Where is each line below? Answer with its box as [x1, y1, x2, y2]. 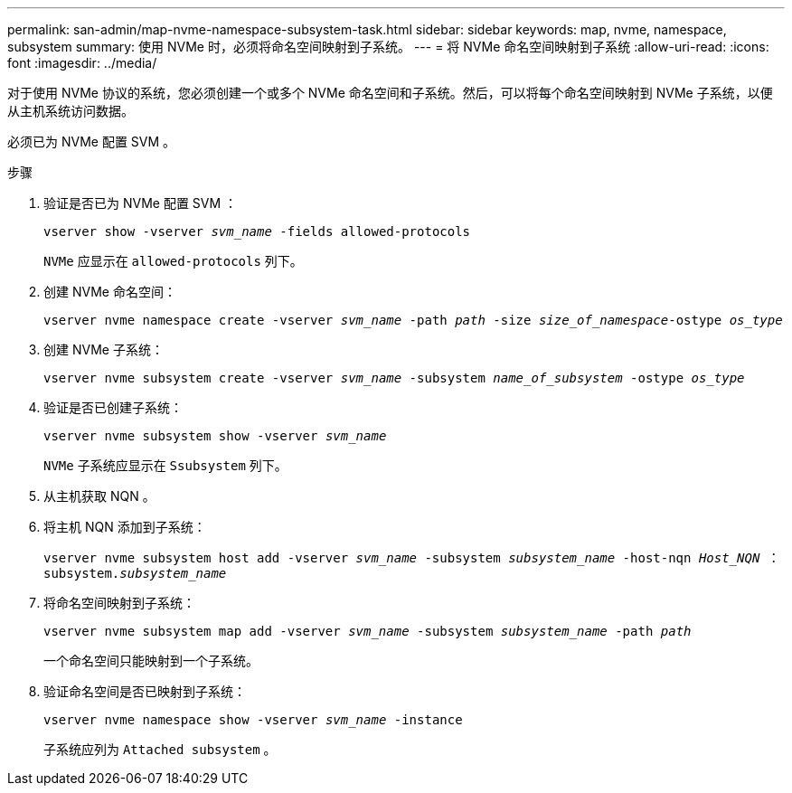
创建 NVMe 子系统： [43, 342, 164, 357]
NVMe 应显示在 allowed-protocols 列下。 [43, 253, 303, 269]
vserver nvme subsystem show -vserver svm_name [43, 429, 387, 443]
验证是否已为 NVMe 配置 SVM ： [43, 195, 238, 211]
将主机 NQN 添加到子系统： [43, 519, 206, 534]
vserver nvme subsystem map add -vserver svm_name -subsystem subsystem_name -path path [43, 624, 692, 638]
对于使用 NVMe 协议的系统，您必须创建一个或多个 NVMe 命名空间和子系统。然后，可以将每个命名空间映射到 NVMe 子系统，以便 [7, 85, 773, 100]
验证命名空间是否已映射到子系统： [43, 684, 246, 699]
